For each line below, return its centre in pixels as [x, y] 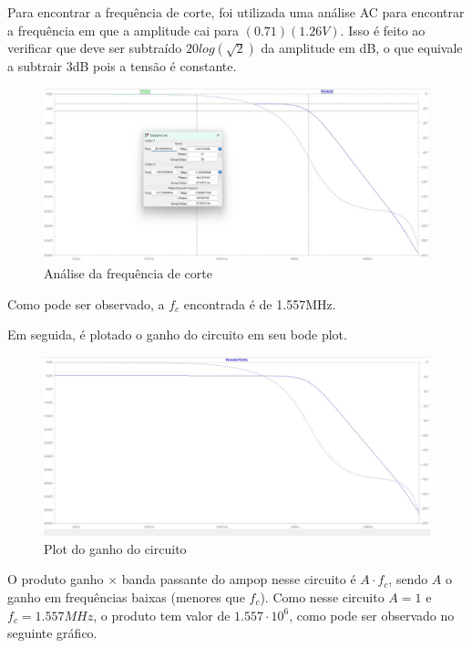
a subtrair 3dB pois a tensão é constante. [122, 66]
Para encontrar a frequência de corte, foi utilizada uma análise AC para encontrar [236, 12]
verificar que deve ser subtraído [95, 48]
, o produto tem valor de [162, 615]
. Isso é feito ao [383, 30]
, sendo [408, 579]
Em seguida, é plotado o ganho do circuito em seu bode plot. [177, 334]
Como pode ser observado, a [86, 303]
